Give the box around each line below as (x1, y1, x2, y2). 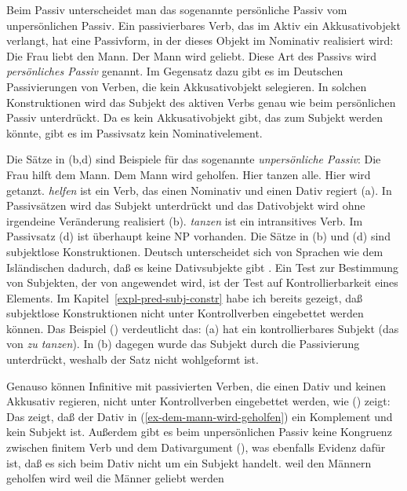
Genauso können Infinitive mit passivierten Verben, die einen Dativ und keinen (6, 377, 387, 394)
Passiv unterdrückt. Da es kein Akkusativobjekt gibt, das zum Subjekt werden (6, 109, 383, 126)
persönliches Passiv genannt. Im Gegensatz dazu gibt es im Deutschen (6, 63, 343, 79)
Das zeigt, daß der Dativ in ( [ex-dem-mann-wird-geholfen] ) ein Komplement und (6, 408, 393, 424)
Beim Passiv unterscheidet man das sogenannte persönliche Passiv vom (6, 2, 347, 17)
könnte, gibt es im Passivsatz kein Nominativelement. (6, 124, 263, 141)
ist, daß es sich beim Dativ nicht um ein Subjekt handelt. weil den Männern (6, 454, 372, 471)
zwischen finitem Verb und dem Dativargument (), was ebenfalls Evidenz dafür (6, 439, 386, 456)
